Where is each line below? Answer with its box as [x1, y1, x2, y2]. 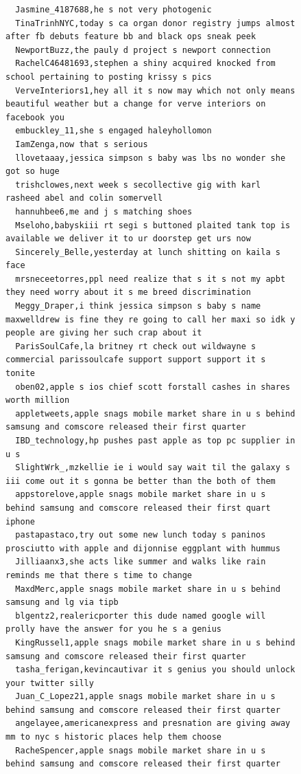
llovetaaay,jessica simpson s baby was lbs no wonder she [15, 153, 286, 163]
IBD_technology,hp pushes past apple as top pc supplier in [15, 436, 296, 445]
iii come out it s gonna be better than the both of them [5, 476, 276, 486]
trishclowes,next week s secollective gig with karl [15, 179, 261, 190]
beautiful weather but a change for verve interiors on [5, 99, 266, 109]
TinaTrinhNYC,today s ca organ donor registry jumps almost [15, 18, 296, 28]
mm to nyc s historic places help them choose [5, 732, 221, 742]
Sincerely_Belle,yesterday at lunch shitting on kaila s [15, 247, 280, 257]
